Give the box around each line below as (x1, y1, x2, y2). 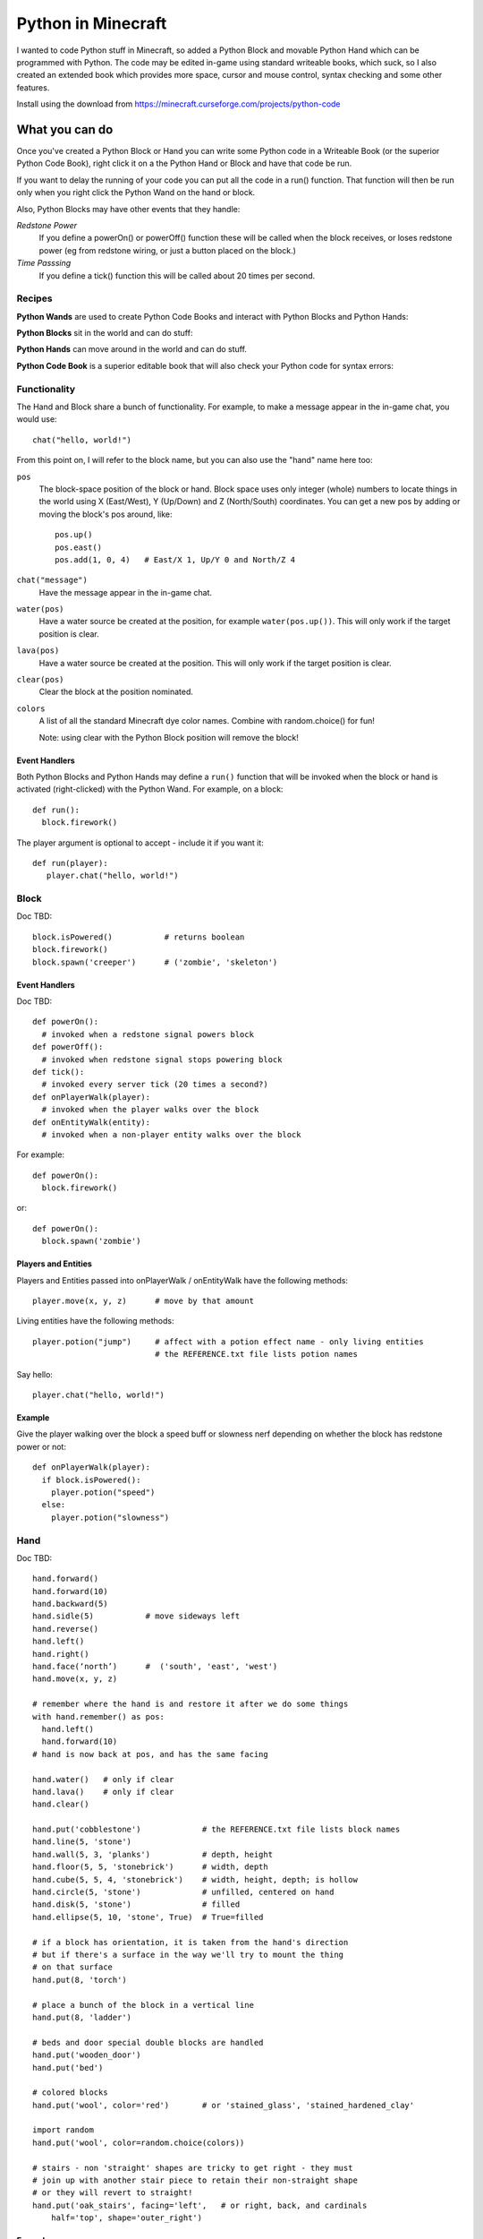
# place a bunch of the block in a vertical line (32, 2000, 255, 2010)
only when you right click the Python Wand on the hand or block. (16, 187, 256, 198)
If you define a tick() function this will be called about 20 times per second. (38, 270, 316, 281)
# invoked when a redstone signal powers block (41, 1029, 255, 1039)
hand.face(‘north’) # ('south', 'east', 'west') (32, 1661, 278, 1671)
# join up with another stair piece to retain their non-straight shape (32, 2175, 358, 2185)
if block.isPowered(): (41, 1474, 141, 1485)
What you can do (16, 122, 114, 137)
